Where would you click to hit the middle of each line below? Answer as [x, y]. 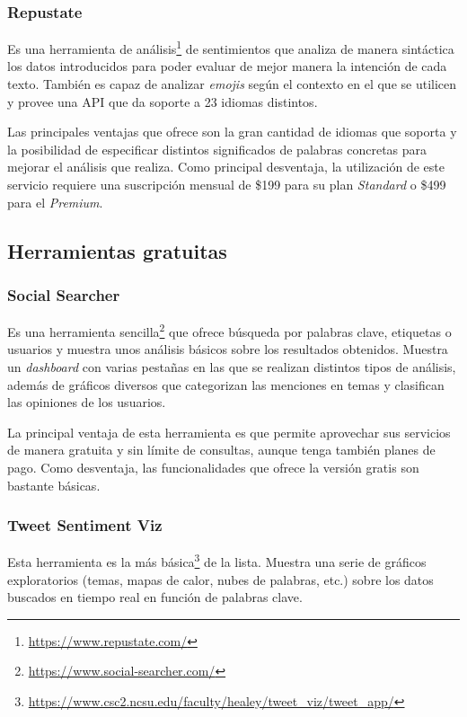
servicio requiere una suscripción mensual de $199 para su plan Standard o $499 [227, 185]
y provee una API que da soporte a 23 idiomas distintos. [163, 101]
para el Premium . [55, 202]
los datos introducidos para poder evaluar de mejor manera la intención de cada [227, 66]
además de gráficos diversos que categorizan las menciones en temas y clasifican [226, 384]
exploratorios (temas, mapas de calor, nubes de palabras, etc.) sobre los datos [220, 579]
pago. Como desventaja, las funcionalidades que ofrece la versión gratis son [213, 468]
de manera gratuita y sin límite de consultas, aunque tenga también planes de [221, 450]
